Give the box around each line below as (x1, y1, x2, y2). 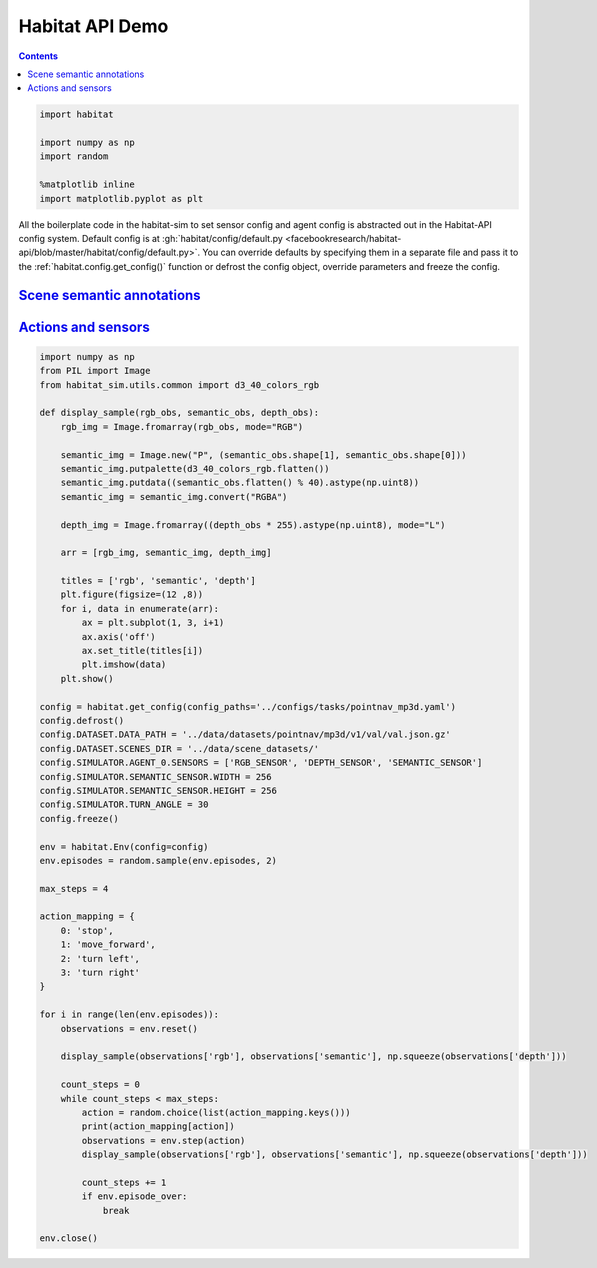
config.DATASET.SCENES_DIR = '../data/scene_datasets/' (39, 743, 320, 754)
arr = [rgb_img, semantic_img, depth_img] (60, 547, 272, 559)
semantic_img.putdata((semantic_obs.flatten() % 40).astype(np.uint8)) (60, 477, 420, 489)
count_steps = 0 (60, 1079, 140, 1090)
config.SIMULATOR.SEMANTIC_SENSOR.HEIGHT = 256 (39, 785, 277, 796)
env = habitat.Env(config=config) (39, 841, 209, 852)
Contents (18, 50, 59, 62)
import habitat (39, 109, 114, 120)
